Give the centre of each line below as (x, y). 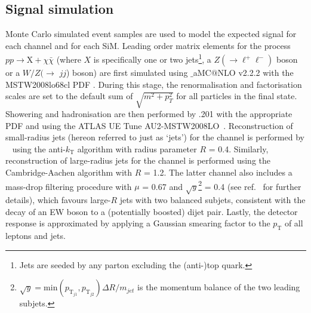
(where (69, 59)
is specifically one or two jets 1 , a (152, 59)
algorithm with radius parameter (137, 148)
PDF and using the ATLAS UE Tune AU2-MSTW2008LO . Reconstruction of (149, 125)
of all (294, 223)
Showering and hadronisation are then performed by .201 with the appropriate (149, 113)
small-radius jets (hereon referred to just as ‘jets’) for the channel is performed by (155, 137)
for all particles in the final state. (237, 96)
